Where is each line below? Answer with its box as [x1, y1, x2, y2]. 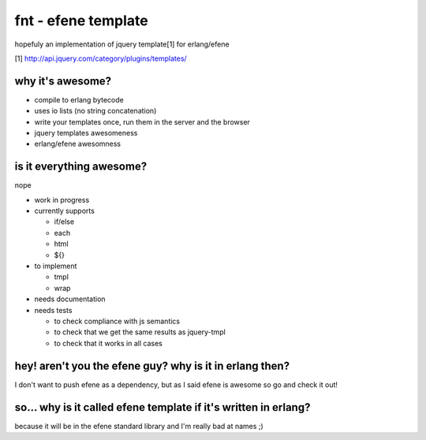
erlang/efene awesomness [34, 139, 121, 149]
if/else [54, 217, 75, 226]
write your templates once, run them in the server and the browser [34, 117, 250, 126]
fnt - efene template [14, 12, 149, 29]
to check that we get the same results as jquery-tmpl [54, 327, 226, 337]
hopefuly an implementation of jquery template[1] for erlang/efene [14, 39, 230, 49]
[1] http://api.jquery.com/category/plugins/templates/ [14, 54, 187, 63]
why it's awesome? [14, 74, 112, 88]
